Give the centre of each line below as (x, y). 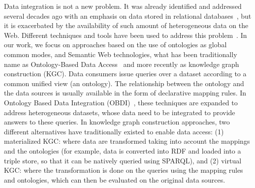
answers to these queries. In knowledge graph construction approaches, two (117, 122)
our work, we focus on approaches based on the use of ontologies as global (115, 45)
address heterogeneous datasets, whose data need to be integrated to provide (120, 112)
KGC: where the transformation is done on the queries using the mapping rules (124, 170)
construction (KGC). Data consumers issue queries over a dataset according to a (125, 74)
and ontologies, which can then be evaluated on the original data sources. (115, 179)
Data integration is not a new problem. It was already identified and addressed (123, 6)
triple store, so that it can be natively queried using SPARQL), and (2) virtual (123, 160)
